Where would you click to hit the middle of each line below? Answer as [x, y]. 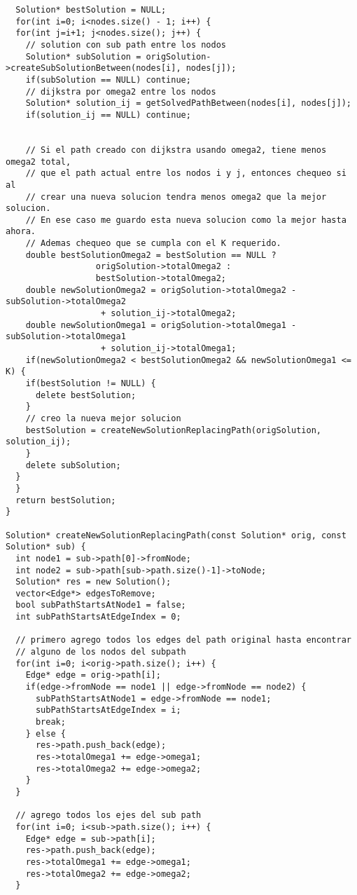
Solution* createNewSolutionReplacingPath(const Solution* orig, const [176, 535]
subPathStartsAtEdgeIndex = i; [108, 710]
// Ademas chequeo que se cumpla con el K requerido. [153, 244]
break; [50, 722]
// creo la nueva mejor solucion [103, 418]
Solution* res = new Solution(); [93, 582]
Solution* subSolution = [83, 56]
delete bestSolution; [86, 395]
